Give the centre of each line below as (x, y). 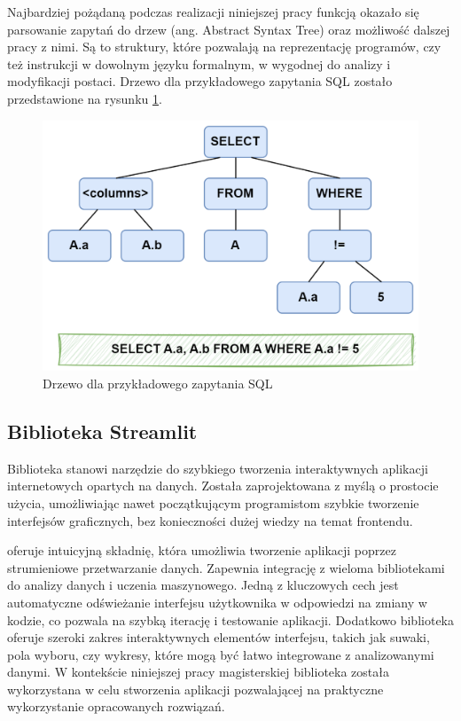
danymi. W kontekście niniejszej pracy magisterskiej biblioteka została (198, 672)
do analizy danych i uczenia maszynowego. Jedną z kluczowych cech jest (203, 585)
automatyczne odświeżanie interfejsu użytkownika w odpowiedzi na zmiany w (217, 602)
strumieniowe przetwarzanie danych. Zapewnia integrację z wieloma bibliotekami (226, 567)
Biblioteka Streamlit (102, 431)
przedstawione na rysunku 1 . (85, 98)
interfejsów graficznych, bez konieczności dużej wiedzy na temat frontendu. (210, 520)
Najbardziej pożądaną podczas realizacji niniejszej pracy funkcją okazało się (213, 12)
